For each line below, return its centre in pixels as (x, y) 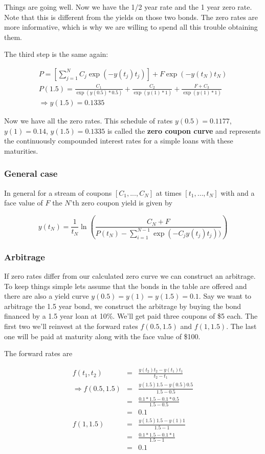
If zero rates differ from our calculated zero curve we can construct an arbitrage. (130, 276)
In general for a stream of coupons (58, 192)
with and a (238, 192)
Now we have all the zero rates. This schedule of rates (89, 121)
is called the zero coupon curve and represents (184, 130)
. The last (241, 326)
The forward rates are (38, 353)
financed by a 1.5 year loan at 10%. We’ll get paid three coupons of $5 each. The (131, 316)
